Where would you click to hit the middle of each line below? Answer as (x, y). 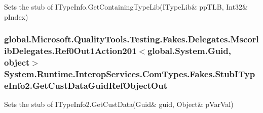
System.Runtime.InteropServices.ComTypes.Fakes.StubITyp (130, 73)
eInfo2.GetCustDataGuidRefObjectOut (86, 85)
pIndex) (16, 16)
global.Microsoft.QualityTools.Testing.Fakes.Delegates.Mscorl (131, 39)
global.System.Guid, (190, 51)
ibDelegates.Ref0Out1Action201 (70, 51)
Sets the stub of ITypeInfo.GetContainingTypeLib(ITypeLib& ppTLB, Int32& (126, 7)
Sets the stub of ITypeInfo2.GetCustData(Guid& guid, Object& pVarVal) (119, 104)
